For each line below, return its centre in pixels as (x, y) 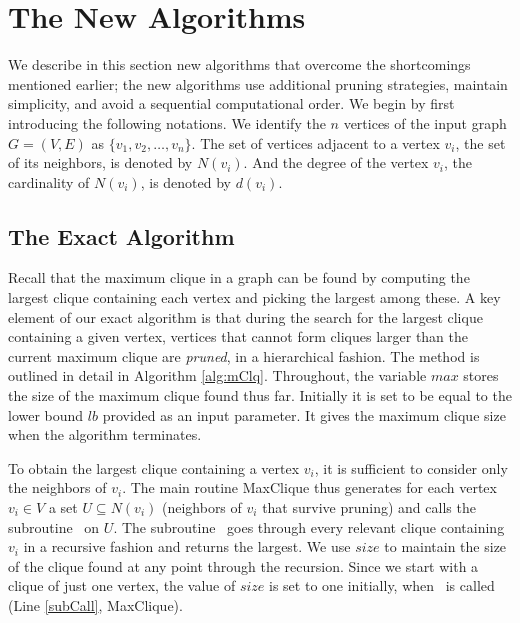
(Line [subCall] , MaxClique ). (95, 604)
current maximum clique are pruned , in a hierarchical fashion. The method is (244, 355)
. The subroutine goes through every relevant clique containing (309, 526)
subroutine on (54, 526)
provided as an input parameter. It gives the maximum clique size (304, 414)
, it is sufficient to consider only (411, 467)
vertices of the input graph (425, 122)
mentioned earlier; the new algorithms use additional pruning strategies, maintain (258, 83)
